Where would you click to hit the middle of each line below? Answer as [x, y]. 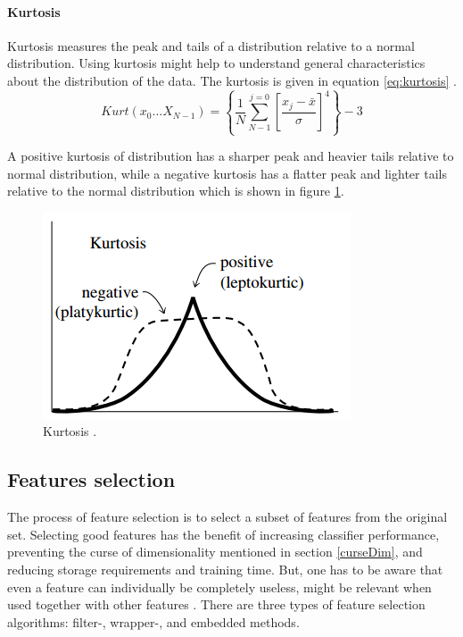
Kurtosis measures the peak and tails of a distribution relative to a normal [211, 45]
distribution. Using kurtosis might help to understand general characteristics [216, 63]
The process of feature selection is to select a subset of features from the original [227, 517]
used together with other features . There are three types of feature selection [216, 604]
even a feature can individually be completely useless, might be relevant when [219, 587]
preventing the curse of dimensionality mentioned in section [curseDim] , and [215, 552]
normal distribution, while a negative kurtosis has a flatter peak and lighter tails [227, 173]
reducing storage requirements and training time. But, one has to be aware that [225, 570]
